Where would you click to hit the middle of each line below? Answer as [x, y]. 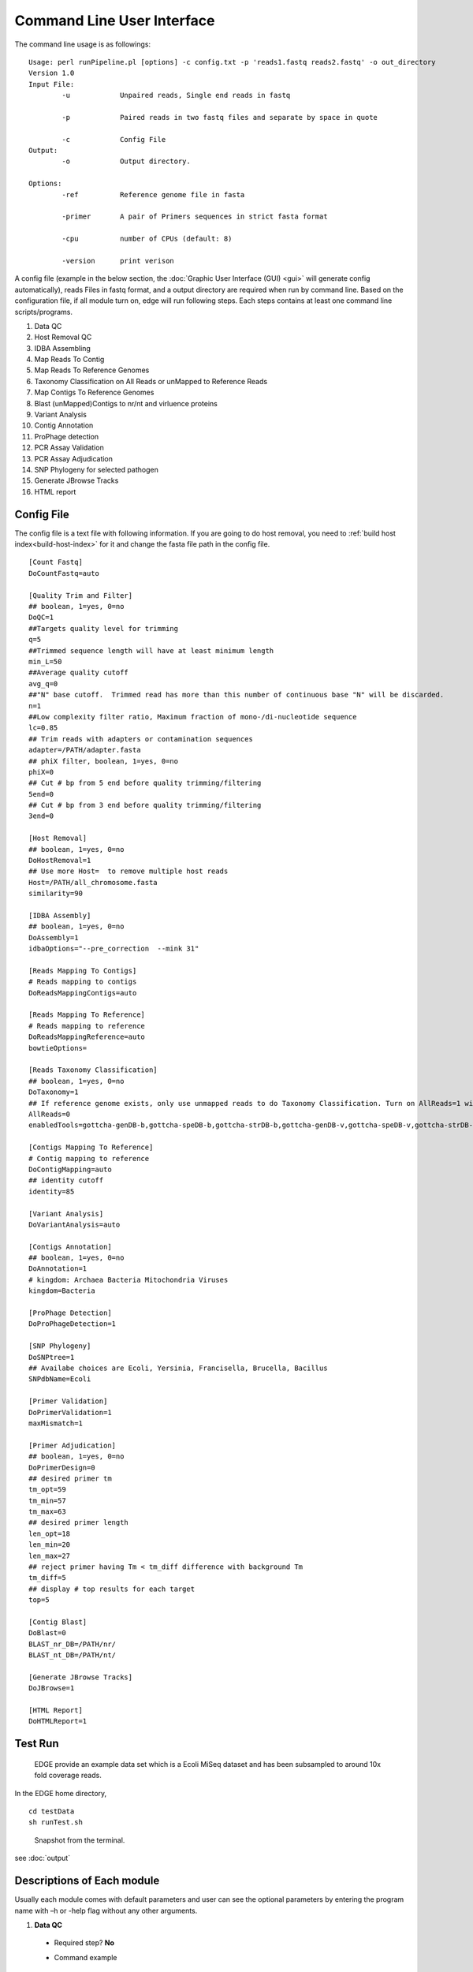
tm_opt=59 [47, 1490]
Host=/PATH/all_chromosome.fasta [93, 882]
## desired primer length [79, 1523]
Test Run [37, 1744]
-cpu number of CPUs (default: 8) [147, 239]
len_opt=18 [50, 1533]
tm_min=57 [47, 1500]
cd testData [52, 1811]
